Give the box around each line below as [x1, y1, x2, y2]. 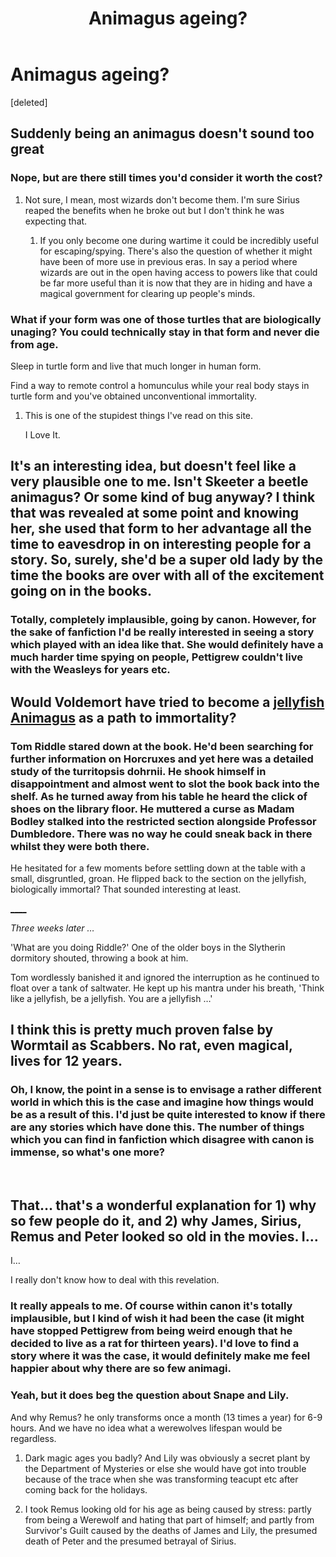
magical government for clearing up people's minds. [39, 287, 256, 299]
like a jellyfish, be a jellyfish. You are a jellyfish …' [10, 992, 213, 1004]
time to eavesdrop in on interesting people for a [10, 536, 312, 553]
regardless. [10, 1432, 57, 1444]
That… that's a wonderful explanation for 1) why [10, 1197, 317, 1214]
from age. [10, 337, 59, 351]
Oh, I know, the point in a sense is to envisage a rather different [10, 1083, 322, 1097]
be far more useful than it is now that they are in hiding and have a [39, 277, 313, 289]
